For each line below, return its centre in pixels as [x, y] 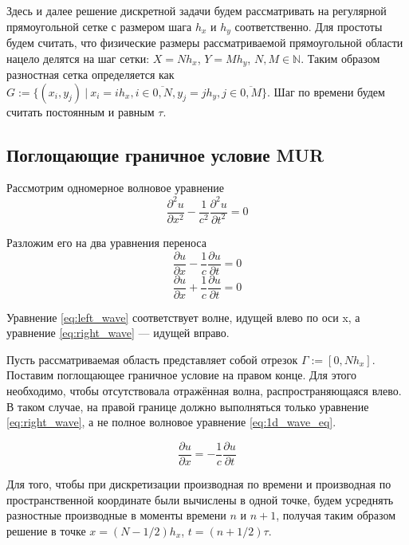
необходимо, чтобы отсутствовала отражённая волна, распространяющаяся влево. [204, 391]
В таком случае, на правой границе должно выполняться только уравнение [188, 406]
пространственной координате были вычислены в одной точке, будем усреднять [200, 499]
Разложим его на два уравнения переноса [106, 242]
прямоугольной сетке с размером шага [99, 26]
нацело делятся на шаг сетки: [78, 58]
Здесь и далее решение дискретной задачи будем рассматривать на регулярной [197, 10]
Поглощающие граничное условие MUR [165, 154]
